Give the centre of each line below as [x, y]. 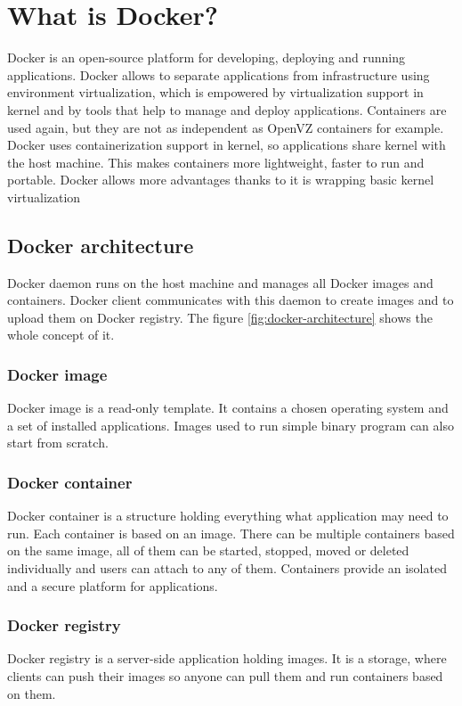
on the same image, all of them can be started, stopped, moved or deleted [208, 550]
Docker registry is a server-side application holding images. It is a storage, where [227, 658]
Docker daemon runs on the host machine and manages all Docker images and [220, 282]
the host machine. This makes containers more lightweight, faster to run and [216, 162]
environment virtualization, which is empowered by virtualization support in [215, 92]
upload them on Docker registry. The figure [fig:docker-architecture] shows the [220, 317]
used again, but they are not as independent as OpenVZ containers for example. [226, 127]
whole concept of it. [61, 335]
